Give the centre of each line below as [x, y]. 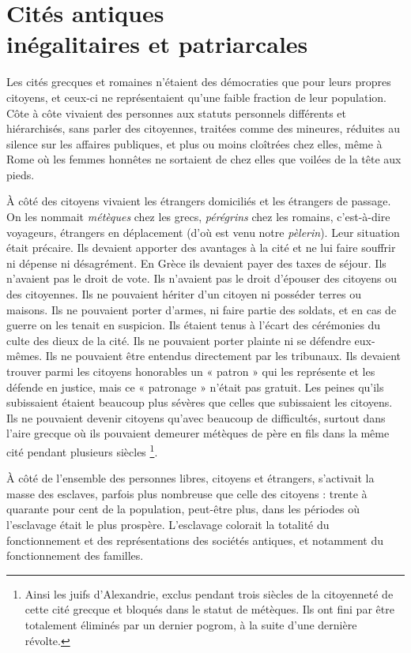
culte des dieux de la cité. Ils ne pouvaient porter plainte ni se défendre [179, 340]
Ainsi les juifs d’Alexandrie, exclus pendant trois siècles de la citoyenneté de [209, 593]
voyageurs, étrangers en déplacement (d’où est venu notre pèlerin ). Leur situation [203, 232]
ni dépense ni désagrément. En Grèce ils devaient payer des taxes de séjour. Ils [196, 263]
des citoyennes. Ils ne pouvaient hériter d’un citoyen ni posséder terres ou [184, 294]
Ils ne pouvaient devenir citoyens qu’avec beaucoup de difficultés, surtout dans [196, 417]
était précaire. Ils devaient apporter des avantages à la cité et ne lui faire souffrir [201, 248]
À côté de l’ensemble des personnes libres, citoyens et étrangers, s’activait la [190, 478]
